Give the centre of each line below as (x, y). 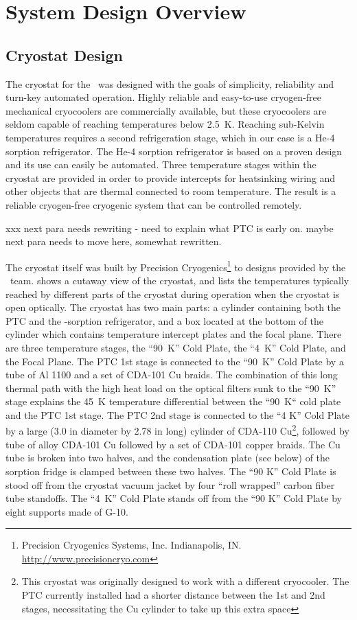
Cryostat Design (64, 55)
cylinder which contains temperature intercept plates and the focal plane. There (174, 334)
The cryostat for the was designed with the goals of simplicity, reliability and (170, 83)
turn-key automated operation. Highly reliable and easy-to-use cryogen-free (164, 97)
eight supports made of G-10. (67, 511)
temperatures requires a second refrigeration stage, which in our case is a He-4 (170, 137)
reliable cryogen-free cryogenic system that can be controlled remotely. (154, 204)
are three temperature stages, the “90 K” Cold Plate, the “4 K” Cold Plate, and (176, 347)
